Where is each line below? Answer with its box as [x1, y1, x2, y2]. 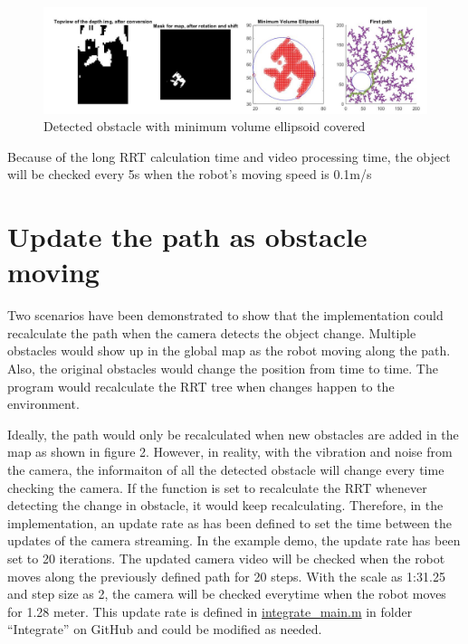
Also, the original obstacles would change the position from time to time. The [7, 359, 438, 378]
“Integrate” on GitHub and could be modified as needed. [7, 620, 322, 639]
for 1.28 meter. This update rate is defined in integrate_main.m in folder [7, 601, 413, 620]
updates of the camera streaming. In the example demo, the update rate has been [7, 531, 461, 550]
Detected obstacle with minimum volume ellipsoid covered [43, 117, 366, 136]
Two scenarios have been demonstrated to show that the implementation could [7, 306, 444, 325]
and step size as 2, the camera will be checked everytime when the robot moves [7, 584, 446, 603]
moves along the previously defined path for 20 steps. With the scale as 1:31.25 [7, 566, 445, 585]
